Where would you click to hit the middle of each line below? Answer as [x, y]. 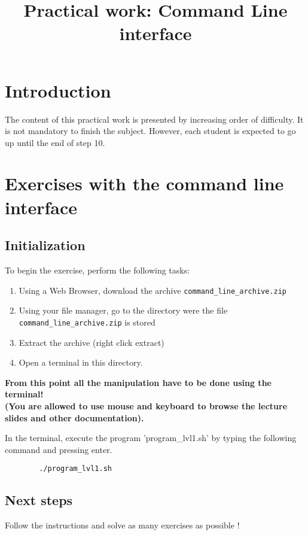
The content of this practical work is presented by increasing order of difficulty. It [154, 119]
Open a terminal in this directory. [81, 362]
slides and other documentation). [74, 417]
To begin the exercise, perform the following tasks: [97, 270]
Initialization [45, 245]
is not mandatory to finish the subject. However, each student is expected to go [150, 131]
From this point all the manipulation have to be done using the [138, 382]
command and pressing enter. [59, 449]
